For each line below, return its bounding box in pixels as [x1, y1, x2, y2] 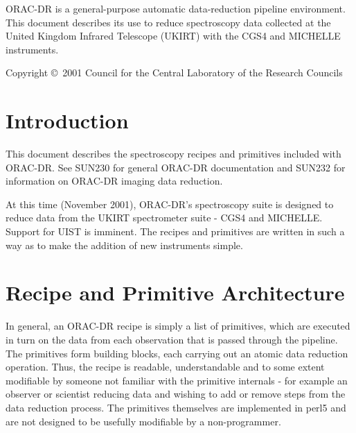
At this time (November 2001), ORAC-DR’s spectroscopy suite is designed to [6, 196, 334, 211]
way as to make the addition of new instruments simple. [6, 237, 243, 252]
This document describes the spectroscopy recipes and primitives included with [6, 146, 341, 161]
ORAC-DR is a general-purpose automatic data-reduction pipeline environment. [6, 1, 346, 15]
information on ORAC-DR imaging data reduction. [6, 173, 223, 188]
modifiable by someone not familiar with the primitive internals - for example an [6, 373, 348, 387]
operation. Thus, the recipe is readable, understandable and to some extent [6, 359, 325, 374]
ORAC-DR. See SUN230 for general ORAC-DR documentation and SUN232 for [6, 160, 346, 174]
